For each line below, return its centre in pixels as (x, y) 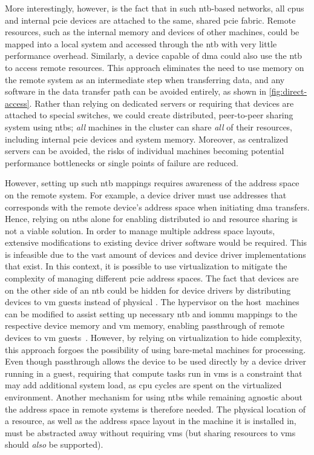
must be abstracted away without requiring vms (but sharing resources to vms (150, 432)
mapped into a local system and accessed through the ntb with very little (141, 43)
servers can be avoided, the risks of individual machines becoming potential (145, 151)
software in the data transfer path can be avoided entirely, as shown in (136, 91)
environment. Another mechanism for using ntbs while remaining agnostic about (154, 397)
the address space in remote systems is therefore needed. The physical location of (155, 409)
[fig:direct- (288, 91)
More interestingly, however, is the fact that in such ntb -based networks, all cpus (155, 8)
